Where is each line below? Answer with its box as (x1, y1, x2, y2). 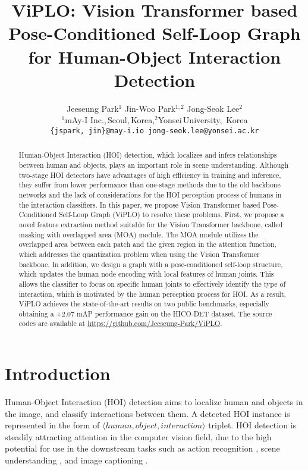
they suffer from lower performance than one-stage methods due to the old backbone (18, 180, 281, 190)
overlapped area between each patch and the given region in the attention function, (18, 239, 276, 249)
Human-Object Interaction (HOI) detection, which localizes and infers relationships (18, 150, 277, 160)
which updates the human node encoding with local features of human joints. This (18, 269, 274, 279)
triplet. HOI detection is (208, 419, 297, 431)
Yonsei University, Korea (158, 114, 248, 126)
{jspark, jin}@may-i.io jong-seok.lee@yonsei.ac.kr (50, 126, 259, 135)
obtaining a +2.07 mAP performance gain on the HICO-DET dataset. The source (18, 308, 272, 318)
